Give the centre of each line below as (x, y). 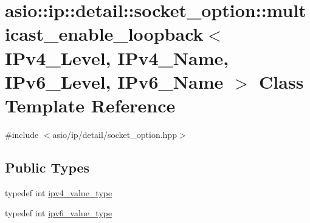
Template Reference (90, 105)
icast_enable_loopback (104, 34)
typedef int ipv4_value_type (59, 192)
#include (22, 134)
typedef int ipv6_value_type (59, 213)
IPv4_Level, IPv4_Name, (117, 57)
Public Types (47, 167)
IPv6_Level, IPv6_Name (114, 81)
